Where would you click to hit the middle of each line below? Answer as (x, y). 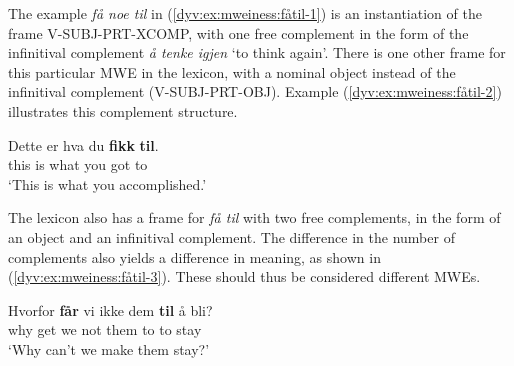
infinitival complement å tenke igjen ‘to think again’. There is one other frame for (257, 52)
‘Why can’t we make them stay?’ (109, 348)
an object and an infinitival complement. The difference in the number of (231, 236)
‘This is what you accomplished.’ (107, 183)
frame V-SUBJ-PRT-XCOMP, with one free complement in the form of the (238, 32)
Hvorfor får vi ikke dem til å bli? (110, 309)
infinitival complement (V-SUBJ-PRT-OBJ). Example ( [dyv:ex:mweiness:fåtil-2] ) (255, 91)
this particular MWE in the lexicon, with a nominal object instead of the (232, 71)
